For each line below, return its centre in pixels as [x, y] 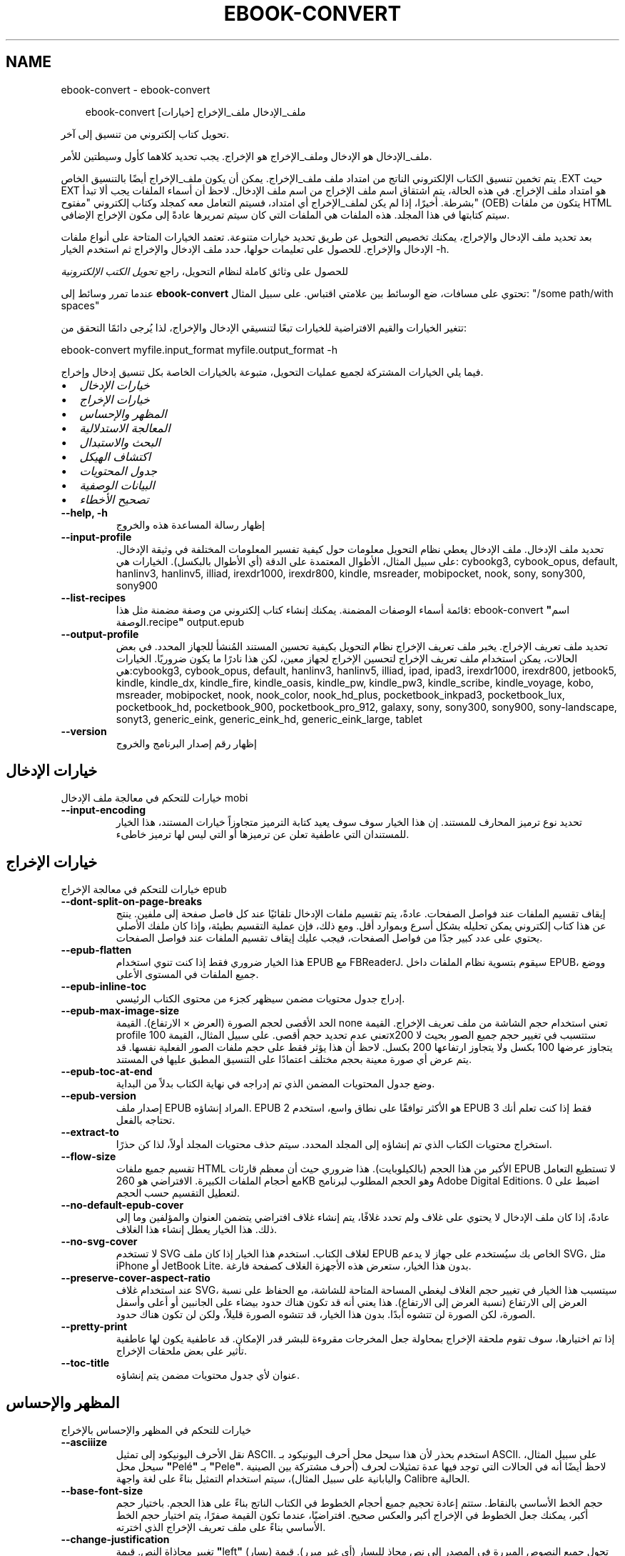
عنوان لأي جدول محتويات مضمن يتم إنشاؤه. [208, 1375]
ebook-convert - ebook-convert [136, 89]
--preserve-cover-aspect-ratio [136, 1278]
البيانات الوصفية [117, 485]
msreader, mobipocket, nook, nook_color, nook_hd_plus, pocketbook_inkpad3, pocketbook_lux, [340, 694]
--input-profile [96, 537]
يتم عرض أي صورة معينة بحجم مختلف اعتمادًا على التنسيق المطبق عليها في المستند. [294, 1059]
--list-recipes [93, 597]
